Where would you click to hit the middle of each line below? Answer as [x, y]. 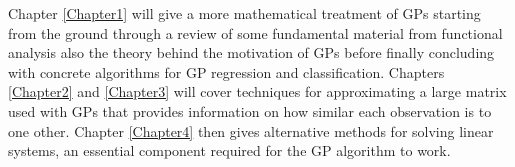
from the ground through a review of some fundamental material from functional [255, 32]
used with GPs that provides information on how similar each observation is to [250, 110]
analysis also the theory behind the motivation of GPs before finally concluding [251, 52]
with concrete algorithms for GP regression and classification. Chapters [226, 71]
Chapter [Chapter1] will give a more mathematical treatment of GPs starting [244, 13]
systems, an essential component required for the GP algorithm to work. [229, 150]
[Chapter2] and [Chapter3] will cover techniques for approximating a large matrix [257, 91]
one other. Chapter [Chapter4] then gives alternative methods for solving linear [251, 130]
